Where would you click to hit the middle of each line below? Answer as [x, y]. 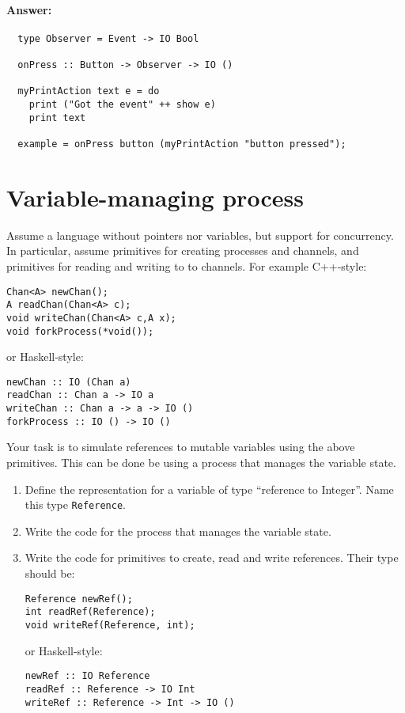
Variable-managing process [155, 197]
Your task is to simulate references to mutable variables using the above [181, 447]
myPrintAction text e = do [89, 91]
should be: [50, 573]
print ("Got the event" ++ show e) [122, 105]
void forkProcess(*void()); [80, 331]
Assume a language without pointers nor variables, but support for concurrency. [200, 235]
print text [57, 118]
